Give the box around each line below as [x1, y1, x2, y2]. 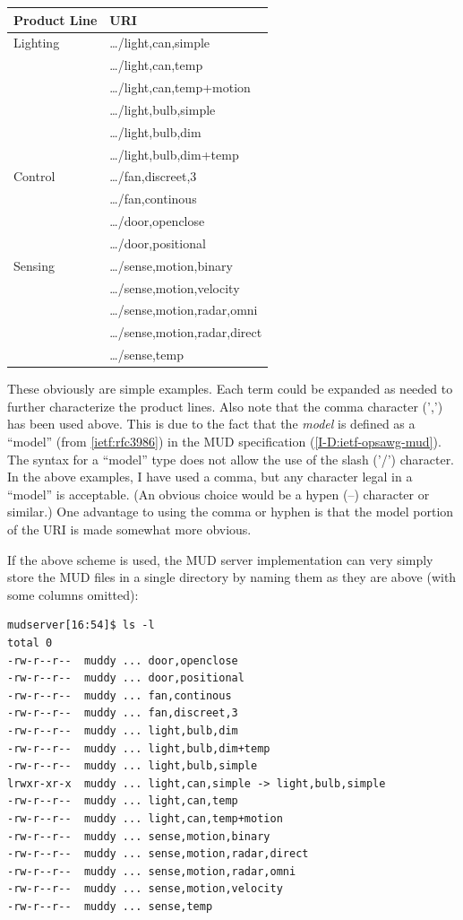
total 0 [7, 636, 53, 649]
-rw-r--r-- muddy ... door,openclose [7, 654, 238, 667]
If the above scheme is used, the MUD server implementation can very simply [7, 550, 433, 568]
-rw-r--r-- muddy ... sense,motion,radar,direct [7, 847, 309, 861]
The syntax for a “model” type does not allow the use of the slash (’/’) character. [7, 449, 455, 468]
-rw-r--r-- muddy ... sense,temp [7, 899, 213, 913]
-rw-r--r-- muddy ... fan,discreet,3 [7, 707, 238, 720]
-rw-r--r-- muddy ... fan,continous [7, 689, 232, 702]
